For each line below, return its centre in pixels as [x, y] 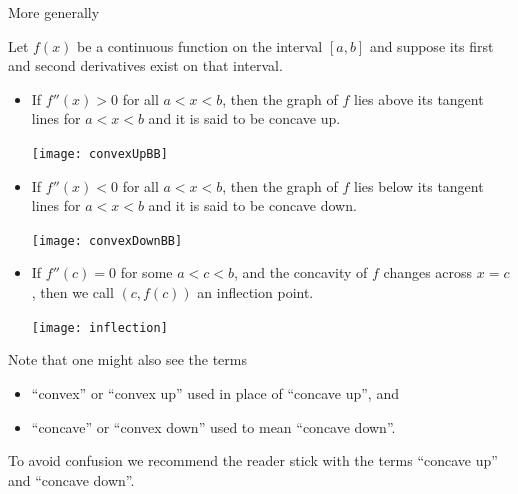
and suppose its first [431, 45]
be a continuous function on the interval [200, 45]
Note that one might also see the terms [127, 359]
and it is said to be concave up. [244, 118]
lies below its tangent [419, 185]
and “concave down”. [71, 479]
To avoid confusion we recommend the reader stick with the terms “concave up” [253, 460]
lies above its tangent [419, 98]
